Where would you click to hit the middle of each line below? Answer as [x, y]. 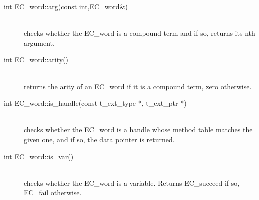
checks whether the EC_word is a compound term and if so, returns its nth [139, 33]
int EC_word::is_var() [39, 156]
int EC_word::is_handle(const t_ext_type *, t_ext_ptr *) [95, 103]
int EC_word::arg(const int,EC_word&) [66, 6]
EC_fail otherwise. [53, 192]
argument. [39, 43]
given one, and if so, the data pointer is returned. [99, 139]
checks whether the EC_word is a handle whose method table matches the [138, 129]
